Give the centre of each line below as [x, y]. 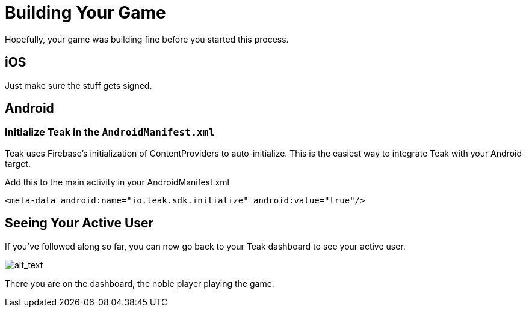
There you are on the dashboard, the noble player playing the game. [140, 283]
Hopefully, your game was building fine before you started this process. [147, 39]
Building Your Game [85, 13]
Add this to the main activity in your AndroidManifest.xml [117, 182]
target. [18, 163]
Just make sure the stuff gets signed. [79, 85]
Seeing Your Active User [79, 223]
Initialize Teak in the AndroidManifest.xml [110, 132]
